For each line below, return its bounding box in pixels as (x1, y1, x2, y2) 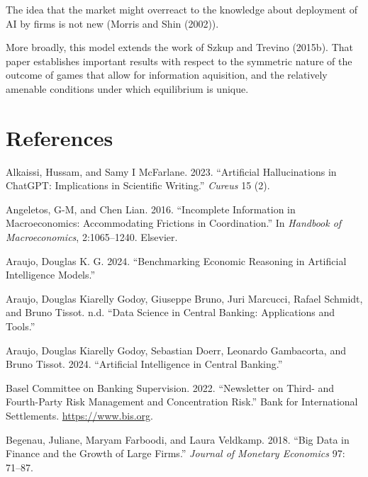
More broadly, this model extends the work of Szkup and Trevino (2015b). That (6, 40, 353, 55)
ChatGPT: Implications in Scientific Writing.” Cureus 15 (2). (6, 178, 270, 193)
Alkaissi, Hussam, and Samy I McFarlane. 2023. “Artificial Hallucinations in (6, 164, 337, 179)
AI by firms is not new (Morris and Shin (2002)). (6, 16, 219, 30)
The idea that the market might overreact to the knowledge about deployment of (6, 2, 357, 16)
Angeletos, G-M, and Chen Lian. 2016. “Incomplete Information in (6, 201, 296, 216)
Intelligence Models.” (6, 267, 96, 282)
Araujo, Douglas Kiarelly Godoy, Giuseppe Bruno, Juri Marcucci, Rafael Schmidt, (6, 291, 363, 305)
